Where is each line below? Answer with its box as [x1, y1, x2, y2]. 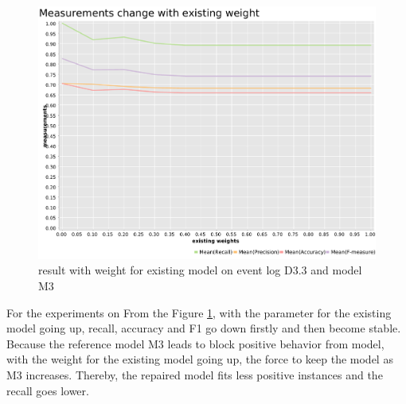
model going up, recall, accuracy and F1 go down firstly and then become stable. [6, 320, 401, 336]
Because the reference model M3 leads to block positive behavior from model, [6, 335, 385, 352]
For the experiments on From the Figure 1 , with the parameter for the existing [6, 304, 392, 320]
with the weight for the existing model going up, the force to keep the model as [6, 351, 393, 367]
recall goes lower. [6, 382, 89, 398]
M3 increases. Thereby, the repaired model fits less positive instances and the [6, 367, 383, 383]
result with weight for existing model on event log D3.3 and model [38, 262, 362, 278]
